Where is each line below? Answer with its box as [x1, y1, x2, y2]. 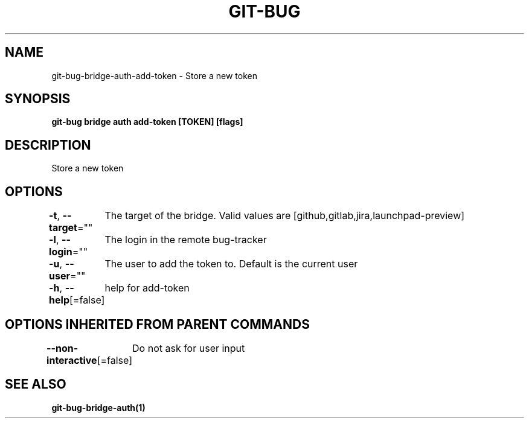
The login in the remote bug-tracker [104, 234, 267, 246]
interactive [46, 354, 97, 366]
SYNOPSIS [5, 91, 71, 107]
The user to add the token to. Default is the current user [104, 258, 358, 270]
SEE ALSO [5, 377, 66, 392]
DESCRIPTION [5, 137, 91, 153]
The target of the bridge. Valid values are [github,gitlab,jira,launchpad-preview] [104, 209, 465, 222]
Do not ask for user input [132, 342, 245, 354]
